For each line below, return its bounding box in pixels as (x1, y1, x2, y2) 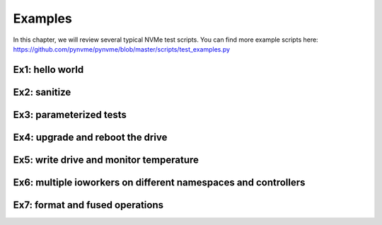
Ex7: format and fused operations (13, 199, 164, 211)
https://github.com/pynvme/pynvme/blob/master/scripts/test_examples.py (13, 45, 230, 53)
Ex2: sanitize (13, 86, 71, 98)
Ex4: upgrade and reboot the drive (13, 131, 168, 143)
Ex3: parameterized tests (13, 108, 127, 120)
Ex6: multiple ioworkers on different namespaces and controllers (13, 176, 306, 188)
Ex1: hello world (13, 64, 84, 76)
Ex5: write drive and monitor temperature (13, 154, 199, 166)
